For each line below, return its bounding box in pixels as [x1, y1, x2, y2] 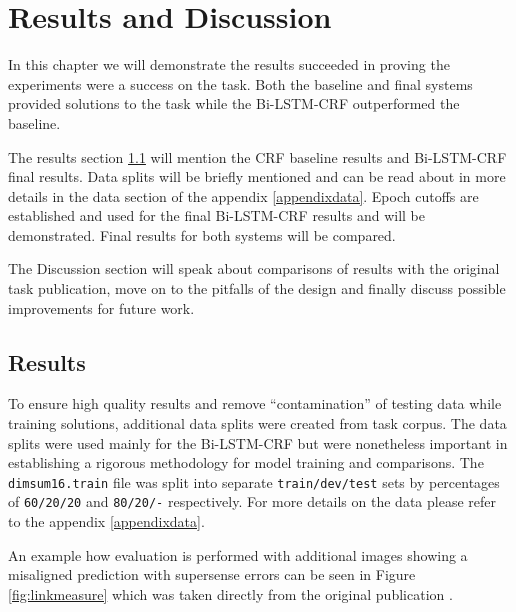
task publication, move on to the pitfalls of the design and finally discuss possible [8, 278, 506, 299]
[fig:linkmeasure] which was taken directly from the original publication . [8, 583, 453, 604]
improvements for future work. [8, 297, 195, 318]
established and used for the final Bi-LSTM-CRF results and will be [8, 205, 425, 226]
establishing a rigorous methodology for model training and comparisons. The [8, 452, 484, 473]
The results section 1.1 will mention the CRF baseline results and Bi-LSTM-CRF [8, 146, 507, 167]
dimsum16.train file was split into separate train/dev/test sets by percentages [8, 471, 500, 492]
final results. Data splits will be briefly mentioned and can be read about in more [8, 166, 506, 187]
